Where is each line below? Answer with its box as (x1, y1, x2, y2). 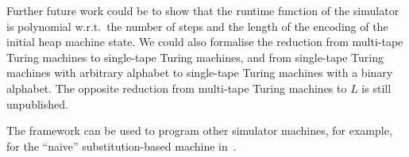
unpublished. (6, 95, 68, 112)
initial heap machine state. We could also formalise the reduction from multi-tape (6, 33, 403, 50)
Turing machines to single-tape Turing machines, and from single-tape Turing (6, 48, 384, 65)
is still (361, 79, 392, 96)
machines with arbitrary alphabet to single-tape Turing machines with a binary (6, 64, 393, 81)
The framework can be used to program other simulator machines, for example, (6, 122, 392, 139)
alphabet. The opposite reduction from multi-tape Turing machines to (6, 79, 347, 96)
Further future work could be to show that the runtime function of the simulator (6, 2, 399, 18)
